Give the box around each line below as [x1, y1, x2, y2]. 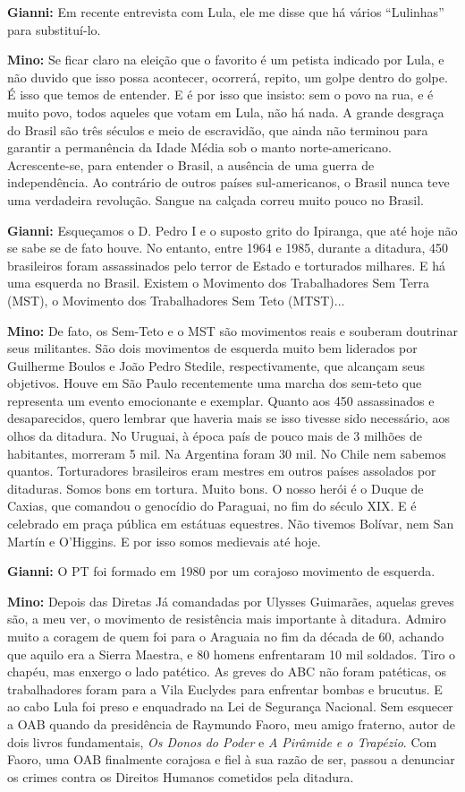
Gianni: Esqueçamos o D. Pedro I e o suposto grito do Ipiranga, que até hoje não [7, 220, 458, 239]
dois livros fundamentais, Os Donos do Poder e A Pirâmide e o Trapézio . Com [7, 732, 437, 751]
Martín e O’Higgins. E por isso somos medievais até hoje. [7, 531, 321, 550]
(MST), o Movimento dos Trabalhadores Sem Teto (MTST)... [7, 290, 345, 309]
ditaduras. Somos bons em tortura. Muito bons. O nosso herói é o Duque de [7, 478, 424, 497]
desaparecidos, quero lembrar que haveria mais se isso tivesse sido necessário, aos [7, 409, 450, 427]
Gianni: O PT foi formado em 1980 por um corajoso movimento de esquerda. [7, 562, 435, 581]
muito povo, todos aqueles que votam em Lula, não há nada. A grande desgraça [7, 102, 444, 121]
